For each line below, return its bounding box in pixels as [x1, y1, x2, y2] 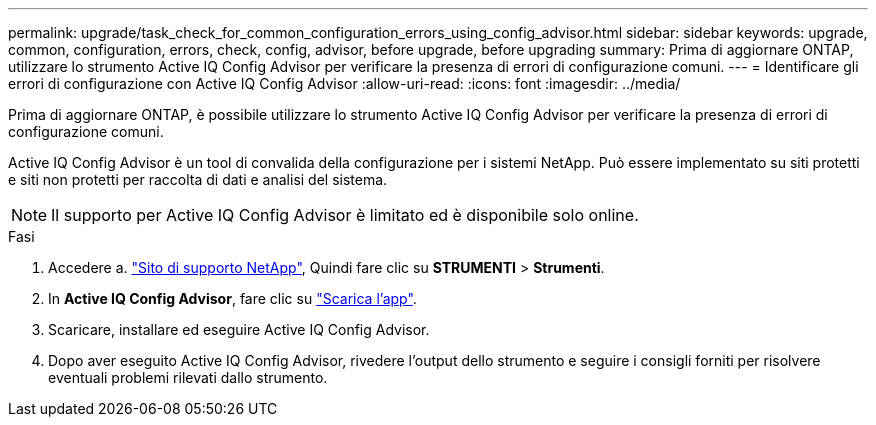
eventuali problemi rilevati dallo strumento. [48, 369, 328, 386]
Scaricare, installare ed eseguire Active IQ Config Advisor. [48, 321, 430, 338]
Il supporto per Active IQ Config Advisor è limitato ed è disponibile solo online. [51, 205, 639, 225]
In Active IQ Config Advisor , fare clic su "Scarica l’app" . [48, 290, 417, 307]
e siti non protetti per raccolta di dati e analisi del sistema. [8, 171, 388, 188]
